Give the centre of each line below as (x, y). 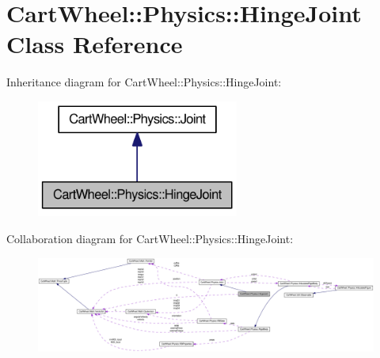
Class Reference (95, 44)
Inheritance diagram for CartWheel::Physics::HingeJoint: (144, 82)
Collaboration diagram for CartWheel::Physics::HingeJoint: (150, 238)
